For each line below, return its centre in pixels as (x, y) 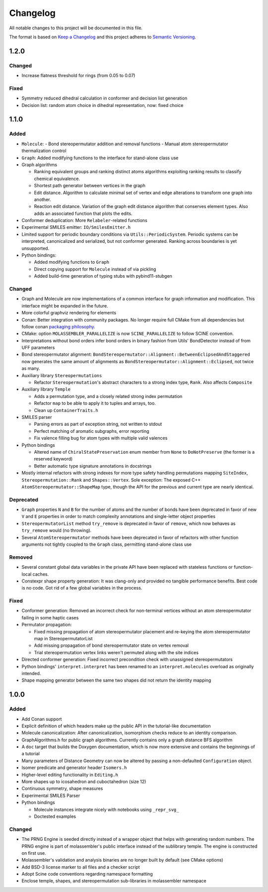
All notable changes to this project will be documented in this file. (76, 28)
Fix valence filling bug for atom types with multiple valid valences (101, 438)
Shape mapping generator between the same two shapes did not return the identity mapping (116, 680)
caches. (41, 574)
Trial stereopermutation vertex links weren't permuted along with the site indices (116, 652)
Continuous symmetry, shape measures (62, 789)
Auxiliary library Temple (46, 389)
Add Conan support (42, 719)
